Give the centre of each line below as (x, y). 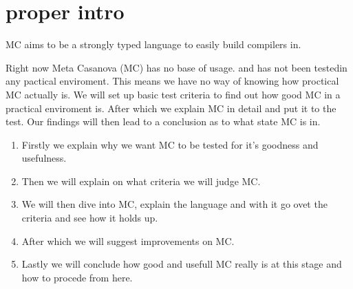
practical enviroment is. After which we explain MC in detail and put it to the (171, 108)
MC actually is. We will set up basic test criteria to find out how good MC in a (173, 94)
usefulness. (44, 158)
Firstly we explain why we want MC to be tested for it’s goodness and (170, 144)
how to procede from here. (77, 277)
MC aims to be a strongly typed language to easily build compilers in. (153, 44)
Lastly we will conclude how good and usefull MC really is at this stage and (182, 264)
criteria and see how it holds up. (90, 218)
